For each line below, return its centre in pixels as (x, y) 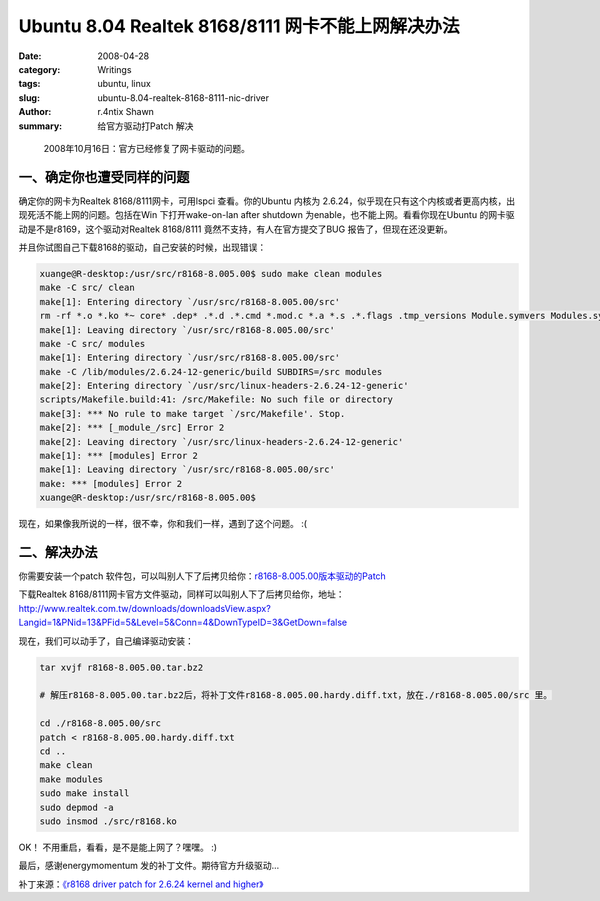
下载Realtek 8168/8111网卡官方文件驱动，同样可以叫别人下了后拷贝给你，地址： (181, 594)
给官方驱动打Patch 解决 (145, 126)
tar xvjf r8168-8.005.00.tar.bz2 (121, 667)
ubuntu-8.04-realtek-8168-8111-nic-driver (183, 97)
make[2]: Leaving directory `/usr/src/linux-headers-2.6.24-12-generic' (221, 441)
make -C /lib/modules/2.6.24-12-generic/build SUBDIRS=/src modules (211, 371)
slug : (29, 97)
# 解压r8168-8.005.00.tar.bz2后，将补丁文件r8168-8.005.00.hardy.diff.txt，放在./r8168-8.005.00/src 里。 (296, 695)
